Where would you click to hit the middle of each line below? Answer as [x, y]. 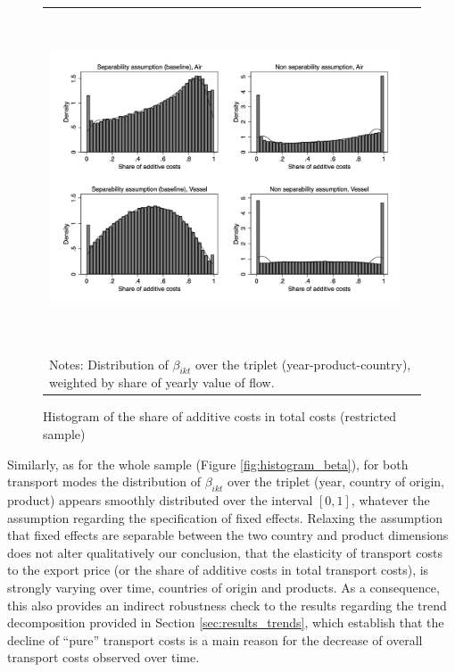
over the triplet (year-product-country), [303, 364]
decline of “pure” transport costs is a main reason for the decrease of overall [215, 639]
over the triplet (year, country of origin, [336, 481]
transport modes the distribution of [104, 481]
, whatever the [390, 500]
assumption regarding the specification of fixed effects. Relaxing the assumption [225, 517]
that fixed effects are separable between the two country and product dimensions [228, 535]
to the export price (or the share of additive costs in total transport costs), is [218, 570]
